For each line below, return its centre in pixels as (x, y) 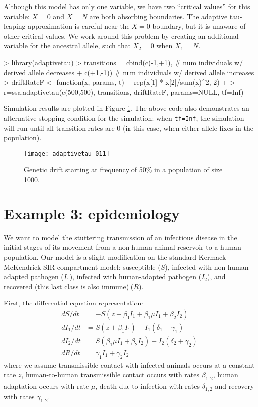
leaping (15, 26)
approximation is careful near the (79, 26)
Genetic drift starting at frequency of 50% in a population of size (123, 169)
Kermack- (213, 256)
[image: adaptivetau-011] (67, 153)
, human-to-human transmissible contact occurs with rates (111, 374)
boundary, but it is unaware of (199, 26)
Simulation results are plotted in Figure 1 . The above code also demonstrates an (127, 108)
